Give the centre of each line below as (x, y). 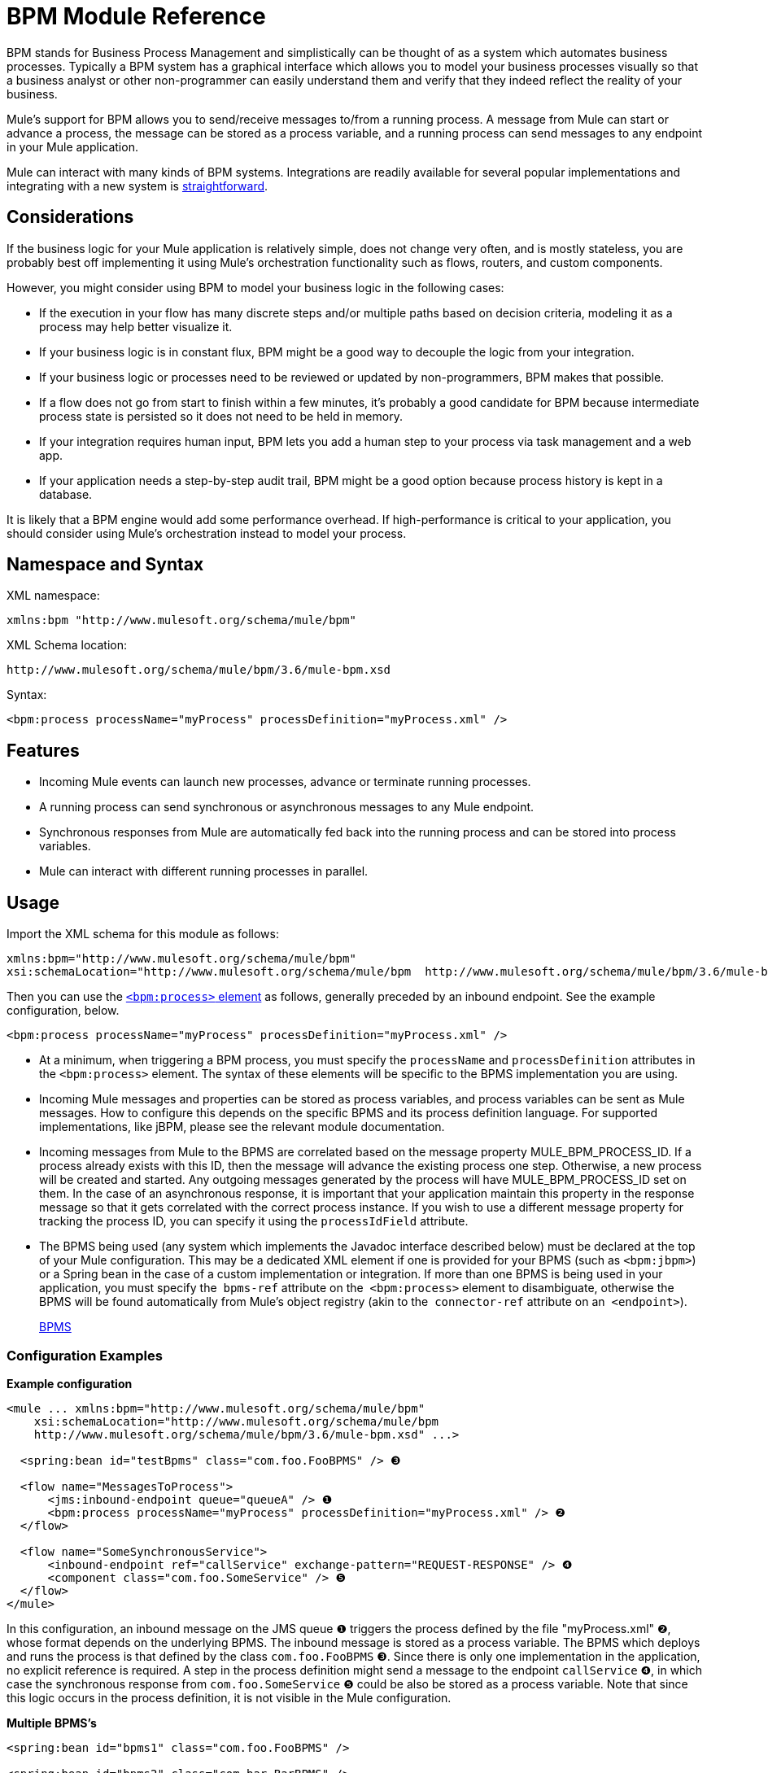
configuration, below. (63, 1011)
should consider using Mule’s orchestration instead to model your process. (207, 533)
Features (43, 750)
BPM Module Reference (136, 16)
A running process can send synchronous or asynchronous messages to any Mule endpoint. (287, 807)
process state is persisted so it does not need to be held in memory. (221, 416)
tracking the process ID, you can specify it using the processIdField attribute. (254, 1221)
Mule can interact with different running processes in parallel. (204, 871)
